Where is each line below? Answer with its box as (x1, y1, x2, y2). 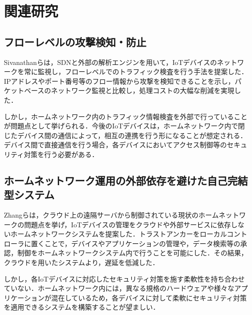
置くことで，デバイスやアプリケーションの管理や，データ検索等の (31, 238, 240, 248)
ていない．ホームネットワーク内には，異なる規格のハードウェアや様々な (4, 283, 235, 293)
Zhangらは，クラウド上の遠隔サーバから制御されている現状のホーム (4, 210, 219, 220)
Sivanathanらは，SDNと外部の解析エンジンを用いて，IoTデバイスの (4, 57, 217, 67)
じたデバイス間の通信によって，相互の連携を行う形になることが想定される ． (4, 130, 247, 140)
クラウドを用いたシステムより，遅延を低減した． (4, 257, 159, 268)
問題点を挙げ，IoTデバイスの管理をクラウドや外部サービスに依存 (24, 219, 231, 229)
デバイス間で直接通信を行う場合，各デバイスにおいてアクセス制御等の (4, 140, 227, 150)
